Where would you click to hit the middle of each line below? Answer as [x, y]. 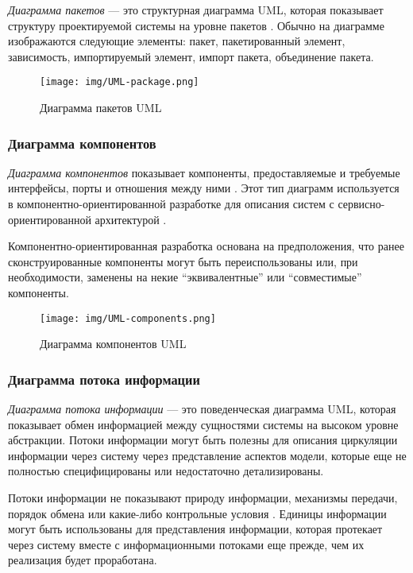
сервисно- [361, 204]
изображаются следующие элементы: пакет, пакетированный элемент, [177, 41]
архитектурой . [131, 219]
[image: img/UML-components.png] [128, 318]
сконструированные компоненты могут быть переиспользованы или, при [183, 261]
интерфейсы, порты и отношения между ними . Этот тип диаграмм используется [204, 188]
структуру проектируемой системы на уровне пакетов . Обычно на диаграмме [196, 25]
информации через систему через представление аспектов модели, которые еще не [207, 455]
